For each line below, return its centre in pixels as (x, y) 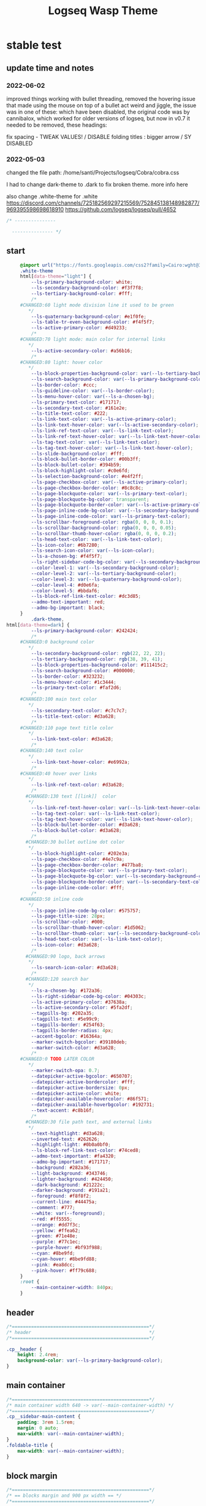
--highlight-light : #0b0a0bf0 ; (71, 1145)
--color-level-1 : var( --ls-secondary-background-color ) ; (105, 568)
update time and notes (50, 68)
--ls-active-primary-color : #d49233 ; (79, 328)
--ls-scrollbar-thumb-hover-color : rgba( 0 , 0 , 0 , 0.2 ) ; (104, 533)
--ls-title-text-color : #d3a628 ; (74, 716)
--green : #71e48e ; (55, 1236)
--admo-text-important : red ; (68, 602)
